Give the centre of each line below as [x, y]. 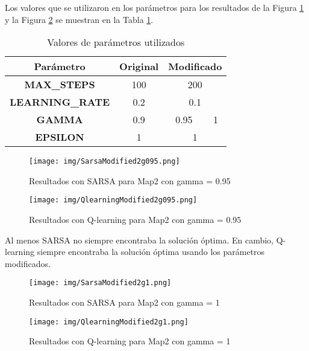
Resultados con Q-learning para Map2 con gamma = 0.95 [135, 220]
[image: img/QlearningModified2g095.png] [113, 200]
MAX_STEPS [60, 85]
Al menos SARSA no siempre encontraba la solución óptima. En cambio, [139, 240]
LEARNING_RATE [60, 102]
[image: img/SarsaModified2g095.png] [105, 162]
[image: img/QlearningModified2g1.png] [109, 322]
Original [139, 66]
